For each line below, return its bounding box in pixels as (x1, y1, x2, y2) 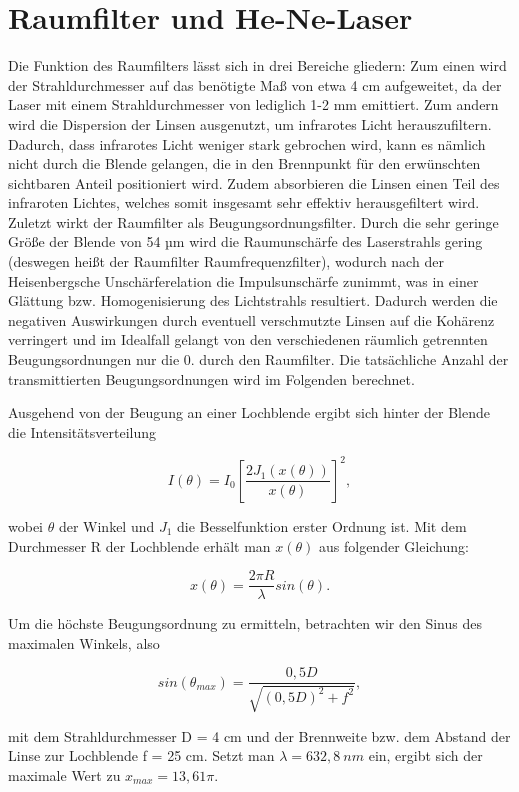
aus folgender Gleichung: (318, 535, 469, 556)
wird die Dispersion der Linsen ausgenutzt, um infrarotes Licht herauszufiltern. (8, 113, 492, 134)
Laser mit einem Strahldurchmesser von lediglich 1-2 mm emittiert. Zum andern (8, 94, 499, 115)
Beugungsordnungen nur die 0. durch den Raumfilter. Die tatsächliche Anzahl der (8, 349, 509, 370)
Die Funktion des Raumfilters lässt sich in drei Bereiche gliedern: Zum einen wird (8, 55, 507, 76)
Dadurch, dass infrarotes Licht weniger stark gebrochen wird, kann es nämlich (8, 133, 486, 154)
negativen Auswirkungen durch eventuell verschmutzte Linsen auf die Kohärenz (8, 309, 495, 330)
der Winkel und (58, 515, 155, 536)
